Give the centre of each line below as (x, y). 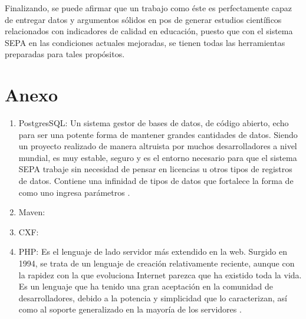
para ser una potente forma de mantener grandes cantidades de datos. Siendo (158, 134)
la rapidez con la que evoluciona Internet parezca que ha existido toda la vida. (160, 274)
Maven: (32, 212)
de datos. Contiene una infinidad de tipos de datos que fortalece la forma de (156, 181)
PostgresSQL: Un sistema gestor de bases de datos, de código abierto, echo (154, 123)
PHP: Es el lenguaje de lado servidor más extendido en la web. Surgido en (153, 251)
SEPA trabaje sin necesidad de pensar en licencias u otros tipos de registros (155, 169)
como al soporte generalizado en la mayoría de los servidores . (130, 309)
